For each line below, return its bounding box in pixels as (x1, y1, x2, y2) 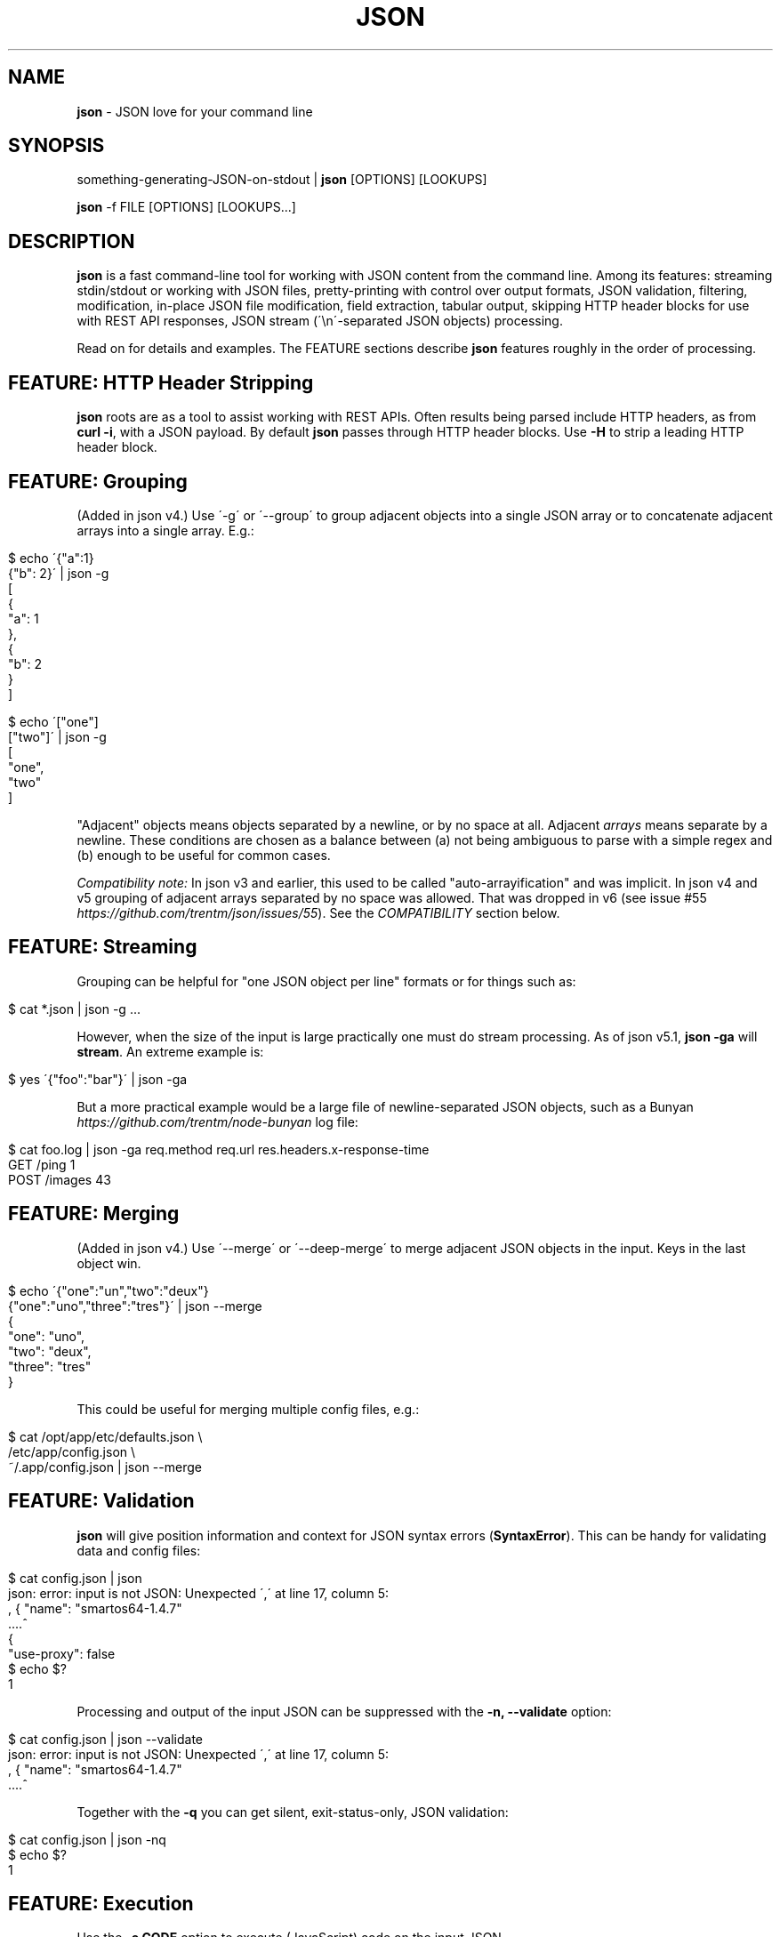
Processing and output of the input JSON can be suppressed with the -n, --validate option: (76, 1703, 612, 1719)
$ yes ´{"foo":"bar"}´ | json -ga (8, 1071, 188, 1087)
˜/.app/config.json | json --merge (8, 1459, 202, 1475)
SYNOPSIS (8, 134, 105, 157)
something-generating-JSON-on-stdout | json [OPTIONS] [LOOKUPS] (76, 172, 487, 188)
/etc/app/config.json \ (8, 1443, 136, 1459)
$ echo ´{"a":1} (8, 550, 94, 566)
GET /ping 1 (8, 1156, 76, 1172)
